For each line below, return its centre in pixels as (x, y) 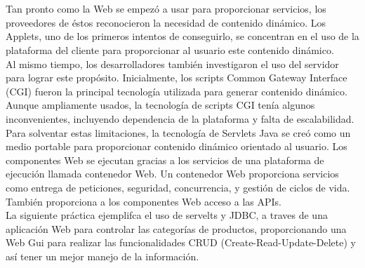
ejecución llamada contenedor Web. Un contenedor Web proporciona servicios (172, 174)
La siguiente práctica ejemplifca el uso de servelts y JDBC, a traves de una (167, 215)
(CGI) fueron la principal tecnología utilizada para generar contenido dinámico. (177, 91)
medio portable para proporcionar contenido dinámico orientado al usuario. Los (177, 146)
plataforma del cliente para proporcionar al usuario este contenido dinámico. (170, 49)
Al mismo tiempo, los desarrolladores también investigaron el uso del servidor (172, 63)
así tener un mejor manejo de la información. (102, 256)
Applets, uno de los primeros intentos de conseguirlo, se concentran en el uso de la (182, 36)
